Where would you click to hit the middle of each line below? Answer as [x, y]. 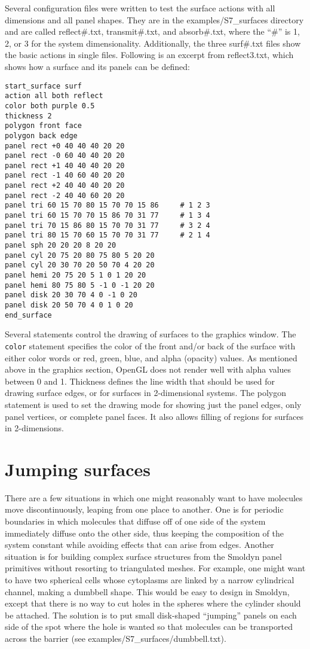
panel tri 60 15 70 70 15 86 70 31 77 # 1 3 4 [108, 216]
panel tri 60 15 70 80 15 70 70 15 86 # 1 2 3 [108, 205]
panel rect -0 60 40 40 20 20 [65, 156]
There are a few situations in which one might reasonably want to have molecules [154, 497]
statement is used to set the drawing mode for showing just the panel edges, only [153, 404]
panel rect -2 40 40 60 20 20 [65, 195]
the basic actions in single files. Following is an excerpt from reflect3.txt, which [149, 55]
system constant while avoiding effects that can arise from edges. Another [139, 545]
